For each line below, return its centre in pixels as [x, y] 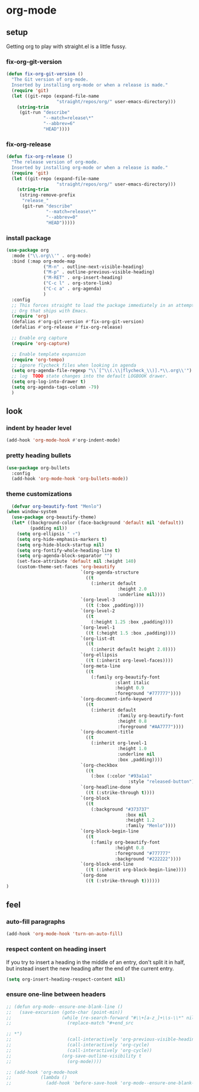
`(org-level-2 [98, 611]
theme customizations [39, 494]
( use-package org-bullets [38, 468]
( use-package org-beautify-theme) [54, 517]
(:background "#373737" [120, 809]
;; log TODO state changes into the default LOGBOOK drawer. [90, 376]
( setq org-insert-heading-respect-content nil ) [66, 979]
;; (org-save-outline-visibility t [74, 1056]
